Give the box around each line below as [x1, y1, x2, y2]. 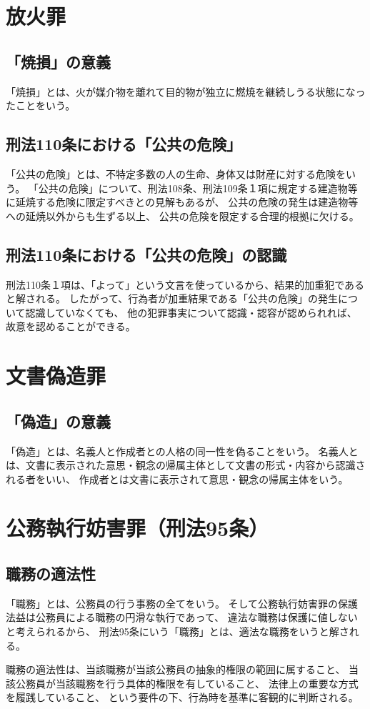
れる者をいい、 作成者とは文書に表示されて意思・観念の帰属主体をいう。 [6, 471, 349, 486]
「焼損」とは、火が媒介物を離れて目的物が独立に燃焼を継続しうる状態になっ [6, 84, 366, 99]
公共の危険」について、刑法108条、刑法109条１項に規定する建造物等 [38, 180, 358, 195]
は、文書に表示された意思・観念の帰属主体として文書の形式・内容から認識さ [6, 457, 366, 472]
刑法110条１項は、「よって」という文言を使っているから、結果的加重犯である [6, 277, 365, 292]
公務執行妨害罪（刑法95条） [6, 513, 269, 542]
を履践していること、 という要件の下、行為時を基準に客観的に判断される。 [6, 690, 359, 705]
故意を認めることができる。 [6, 319, 136, 334]
